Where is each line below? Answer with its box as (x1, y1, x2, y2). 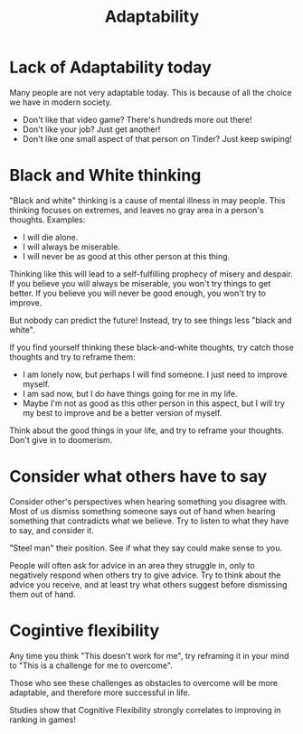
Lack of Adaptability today (9, 57, 213, 78)
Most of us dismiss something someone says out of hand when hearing (9, 505, 276, 516)
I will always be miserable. (22, 241, 120, 252)
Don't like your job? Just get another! (22, 124, 161, 135)
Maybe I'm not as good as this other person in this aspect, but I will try (22, 398, 285, 409)
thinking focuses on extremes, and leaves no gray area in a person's (9, 204, 264, 215)
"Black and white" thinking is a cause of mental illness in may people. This (9, 194, 286, 205)
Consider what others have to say (9, 466, 268, 487)
